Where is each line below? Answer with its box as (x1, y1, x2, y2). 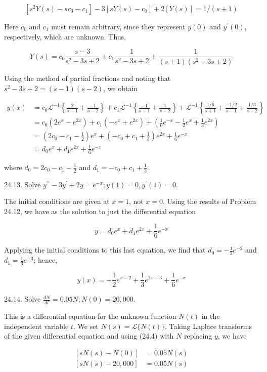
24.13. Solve (4, 179, 41, 189)
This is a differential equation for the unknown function (4, 310, 176, 321)
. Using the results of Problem (163, 196, 256, 206)
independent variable (4, 320, 69, 331)
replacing (184, 330, 212, 341)
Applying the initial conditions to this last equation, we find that (4, 244, 206, 255)
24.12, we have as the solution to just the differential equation (4, 205, 196, 216)
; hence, (33, 255, 58, 265)
